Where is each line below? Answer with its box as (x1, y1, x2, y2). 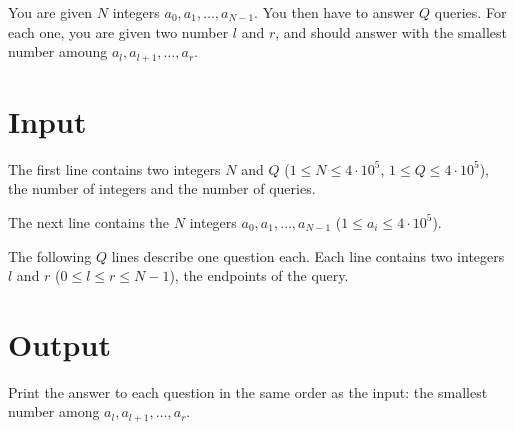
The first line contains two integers (8, 158, 221, 179)
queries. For (434, 2, 507, 22)
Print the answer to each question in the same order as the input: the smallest (8, 381, 488, 402)
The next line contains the (8, 211, 170, 232)
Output (8, 323, 111, 364)
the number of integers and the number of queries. (8, 178, 316, 199)
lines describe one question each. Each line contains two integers (111, 245, 505, 266)
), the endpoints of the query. (169, 265, 349, 286)
